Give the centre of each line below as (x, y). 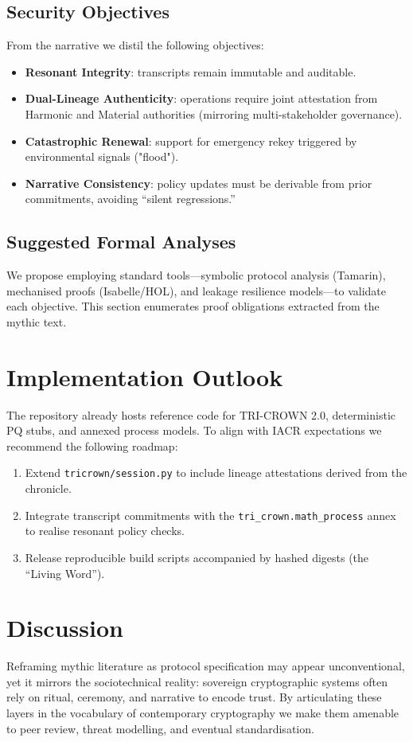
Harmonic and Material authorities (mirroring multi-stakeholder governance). (214, 113)
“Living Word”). (65, 573)
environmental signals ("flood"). (102, 156)
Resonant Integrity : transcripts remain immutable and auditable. (191, 71)
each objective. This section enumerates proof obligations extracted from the (193, 306)
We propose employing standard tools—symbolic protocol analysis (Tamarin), (196, 275)
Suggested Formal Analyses (121, 242)
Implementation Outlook (145, 376)
